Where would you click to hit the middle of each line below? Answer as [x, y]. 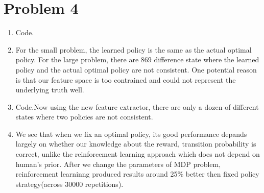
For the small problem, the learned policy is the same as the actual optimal [134, 49]
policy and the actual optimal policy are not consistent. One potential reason [136, 69]
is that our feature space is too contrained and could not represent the [126, 79]
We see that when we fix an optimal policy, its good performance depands [131, 134]
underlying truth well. [50, 90]
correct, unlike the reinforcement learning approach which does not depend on [138, 154]
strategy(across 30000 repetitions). [69, 184]
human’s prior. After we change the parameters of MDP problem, [118, 164]
